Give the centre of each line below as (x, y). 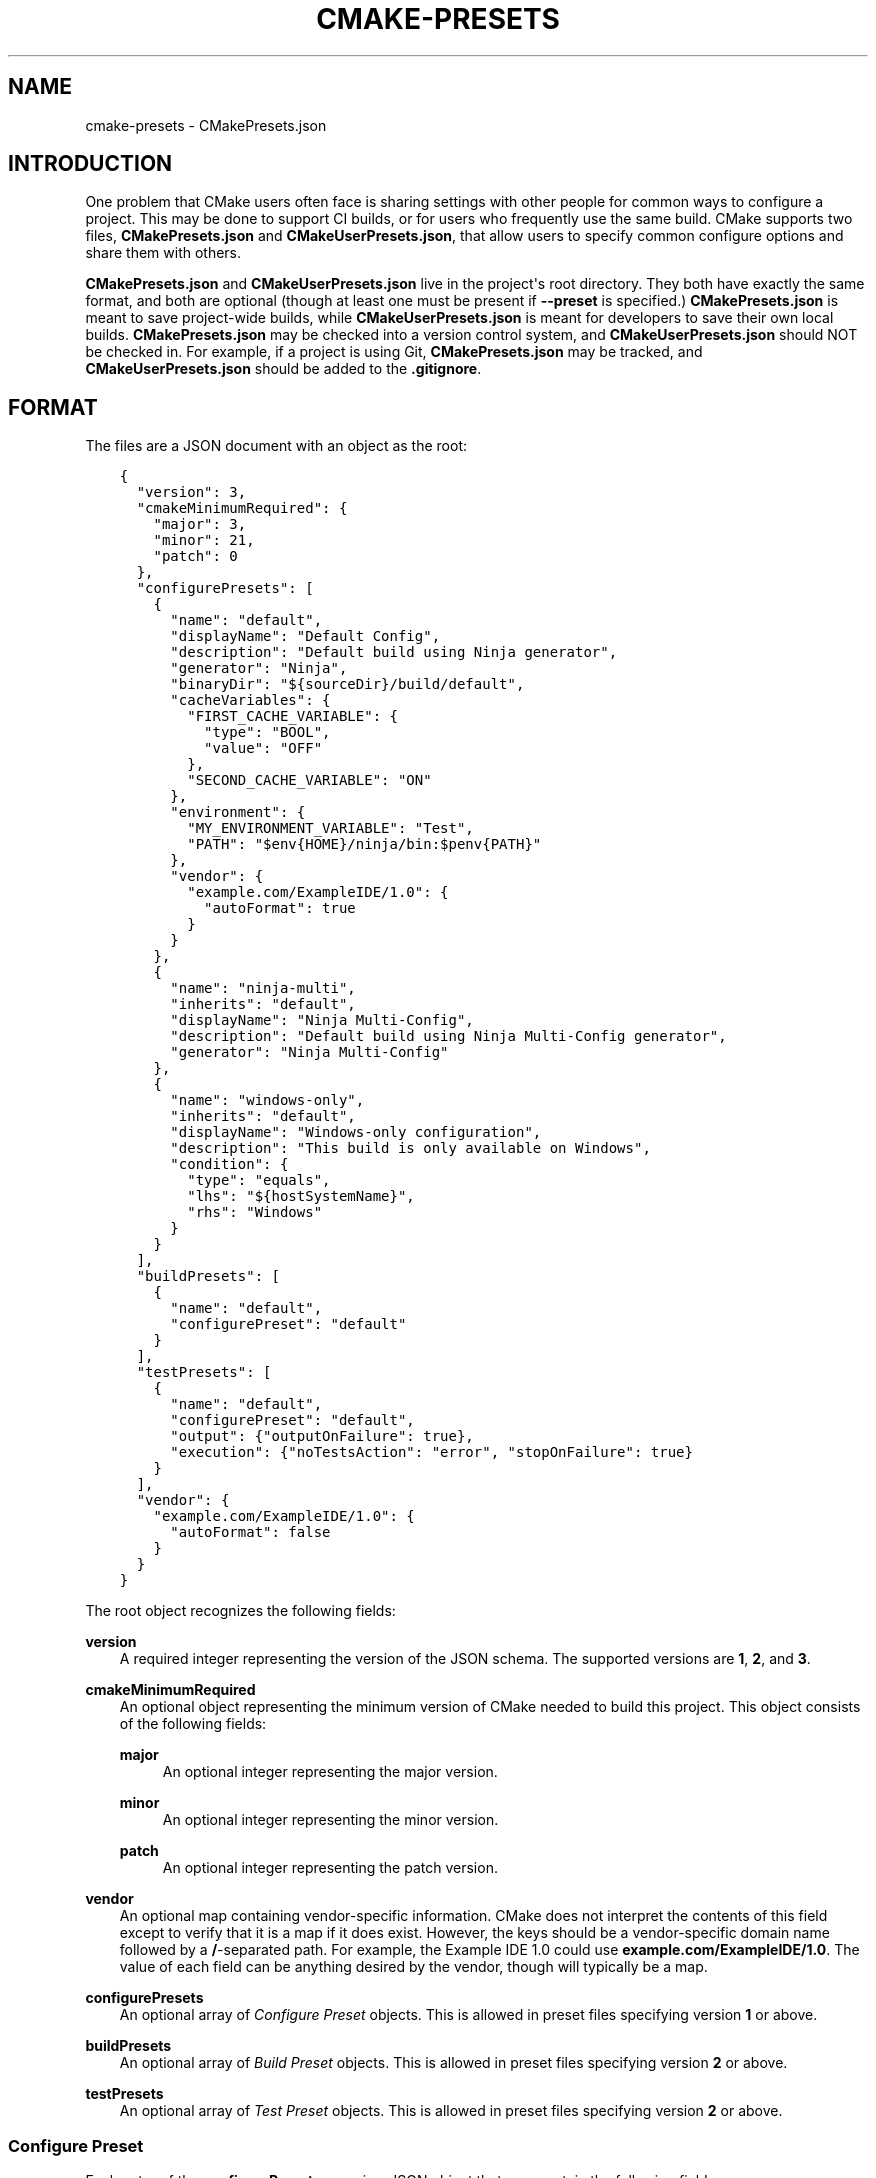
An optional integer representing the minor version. (330, 1820)
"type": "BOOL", (267, 732)
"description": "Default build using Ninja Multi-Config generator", (448, 1036)
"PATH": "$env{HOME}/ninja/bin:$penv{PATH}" (364, 844)
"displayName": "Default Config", (305, 636)
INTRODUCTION (90, 164)
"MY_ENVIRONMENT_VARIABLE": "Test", (330, 828)
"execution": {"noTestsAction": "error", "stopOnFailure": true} (431, 1452)
